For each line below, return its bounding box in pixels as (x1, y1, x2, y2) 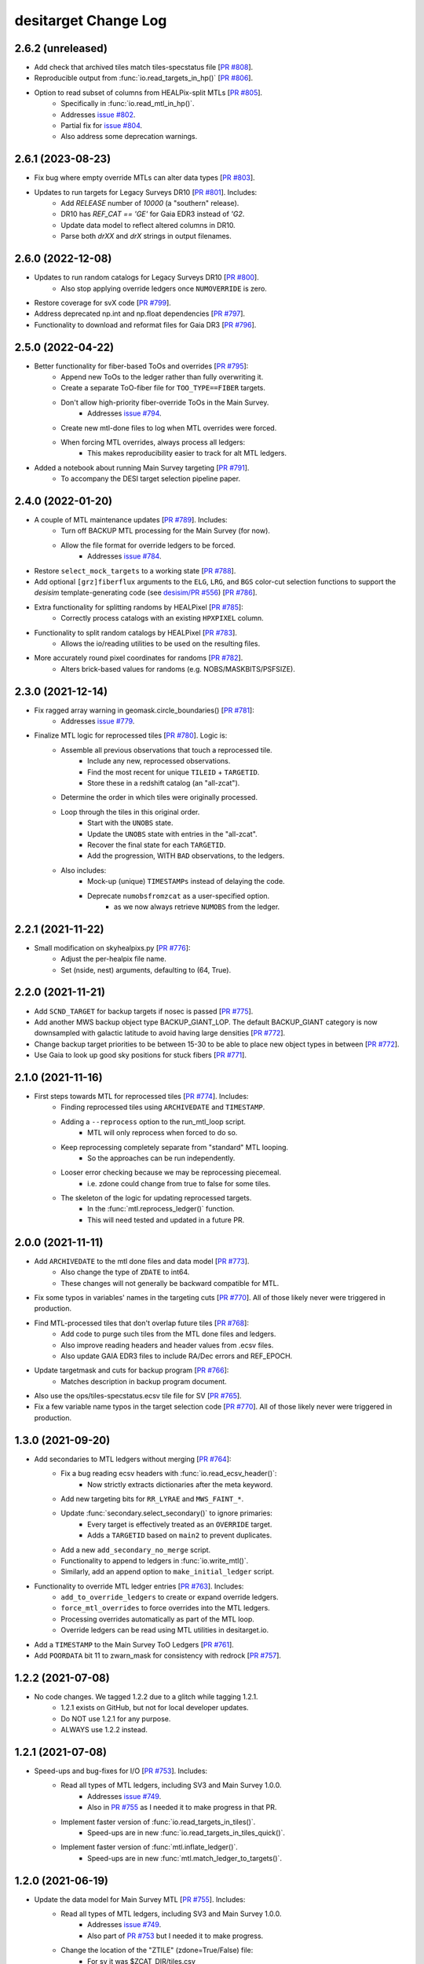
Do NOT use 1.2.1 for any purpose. (60, 1713, 171, 1724)
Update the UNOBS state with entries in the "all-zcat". (87, 829, 258, 838)
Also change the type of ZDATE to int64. (60, 1267, 190, 1277)
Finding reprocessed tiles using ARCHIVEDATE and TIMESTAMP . (60, 1102, 265, 1112)
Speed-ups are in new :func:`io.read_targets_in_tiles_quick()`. (87, 1827, 286, 1838)
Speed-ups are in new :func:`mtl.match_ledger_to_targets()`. (87, 1853, 283, 1863)
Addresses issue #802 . (60, 110, 136, 119)
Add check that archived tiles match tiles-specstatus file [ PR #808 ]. (34, 63, 254, 72)
